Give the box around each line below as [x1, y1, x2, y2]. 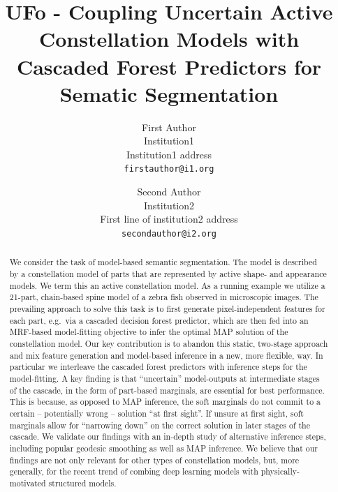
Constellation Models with [38, 24, 300, 53]
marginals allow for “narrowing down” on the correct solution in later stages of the [9, 419, 310, 431]
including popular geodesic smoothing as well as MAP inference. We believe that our [9, 442, 318, 454]
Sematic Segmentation [59, 79, 279, 107]
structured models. [48, 477, 117, 489]
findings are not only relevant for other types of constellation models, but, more [9, 454, 300, 465]
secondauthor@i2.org [121, 228, 217, 239]
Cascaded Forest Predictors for [16, 52, 322, 80]
